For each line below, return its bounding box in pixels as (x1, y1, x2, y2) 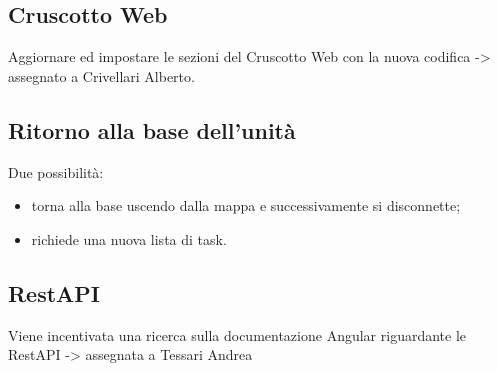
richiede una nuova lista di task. (31, 228, 227, 249)
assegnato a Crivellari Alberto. (8, 65, 195, 86)
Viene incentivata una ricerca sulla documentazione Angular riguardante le (8, 324, 467, 345)
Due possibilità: (8, 161, 104, 182)
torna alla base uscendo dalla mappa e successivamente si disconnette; (31, 195, 461, 216)
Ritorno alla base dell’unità (8, 114, 296, 145)
